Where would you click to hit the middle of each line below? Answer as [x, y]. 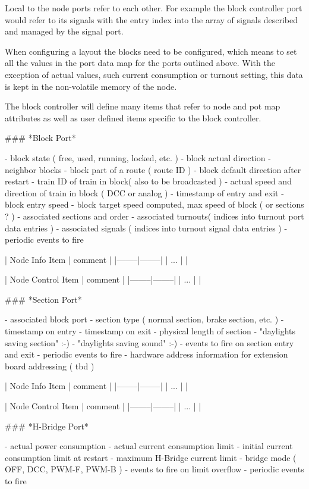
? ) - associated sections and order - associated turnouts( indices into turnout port [154, 216]
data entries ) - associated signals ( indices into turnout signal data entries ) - [146, 228]
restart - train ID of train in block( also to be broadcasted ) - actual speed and [148, 181]
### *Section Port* [43, 299]
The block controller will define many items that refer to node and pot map [143, 106]
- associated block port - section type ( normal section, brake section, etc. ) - [144, 319]
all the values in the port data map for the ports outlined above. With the [140, 63]
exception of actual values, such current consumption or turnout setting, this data [154, 74]
